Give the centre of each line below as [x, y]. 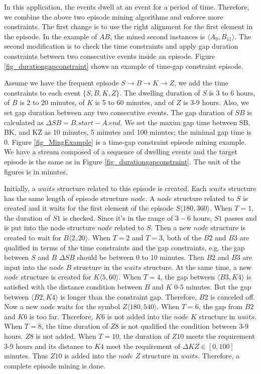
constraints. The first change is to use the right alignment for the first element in [128, 26]
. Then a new [171, 227]
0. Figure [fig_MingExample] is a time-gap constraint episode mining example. [125, 142]
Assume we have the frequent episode [61, 83]
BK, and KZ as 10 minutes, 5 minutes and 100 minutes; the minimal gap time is [128, 132]
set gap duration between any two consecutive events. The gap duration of [118, 112]
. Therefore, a [219, 356]
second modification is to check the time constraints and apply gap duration [121, 46]
